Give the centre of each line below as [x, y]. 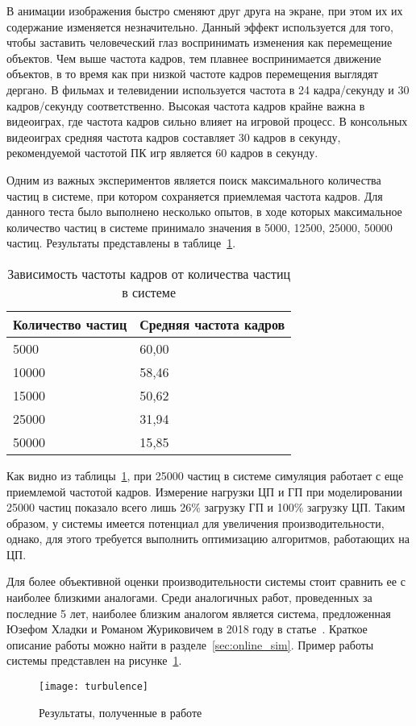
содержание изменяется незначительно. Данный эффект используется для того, [200, 26]
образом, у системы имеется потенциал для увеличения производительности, [196, 523]
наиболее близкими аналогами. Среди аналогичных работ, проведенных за [189, 597]
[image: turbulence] [94, 687]
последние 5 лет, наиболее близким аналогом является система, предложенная [199, 613]
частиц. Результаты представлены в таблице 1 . [121, 243]
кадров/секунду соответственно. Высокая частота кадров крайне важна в [186, 105]
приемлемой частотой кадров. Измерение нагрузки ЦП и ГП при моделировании [204, 491]
